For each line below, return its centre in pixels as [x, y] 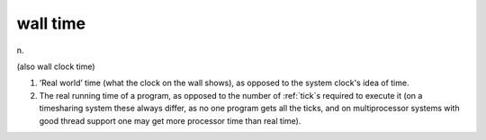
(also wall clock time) [56, 66]
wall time [51, 23]
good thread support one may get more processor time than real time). [170, 120]
